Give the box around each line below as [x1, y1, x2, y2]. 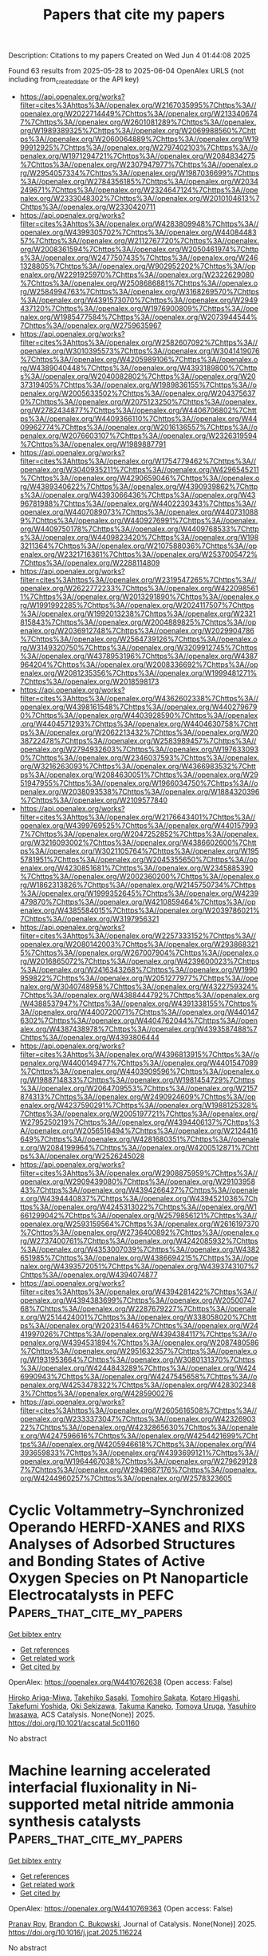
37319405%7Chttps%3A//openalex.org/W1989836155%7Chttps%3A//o [19, 380, 258, 389]
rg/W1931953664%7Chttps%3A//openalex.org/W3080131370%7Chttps [19, 1355, 256, 1364]
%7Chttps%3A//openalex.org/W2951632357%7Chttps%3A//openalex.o [19, 1346, 258, 1355]
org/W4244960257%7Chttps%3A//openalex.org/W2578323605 [19, 1473, 233, 1483]
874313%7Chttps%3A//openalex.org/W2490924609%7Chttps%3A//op [19, 1091, 257, 1102]
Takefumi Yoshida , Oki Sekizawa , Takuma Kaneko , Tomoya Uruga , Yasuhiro [8, 1701, 257, 1710]
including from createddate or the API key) [8, 74, 140, 85]
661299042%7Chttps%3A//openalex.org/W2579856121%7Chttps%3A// [19, 1210, 258, 1220]
